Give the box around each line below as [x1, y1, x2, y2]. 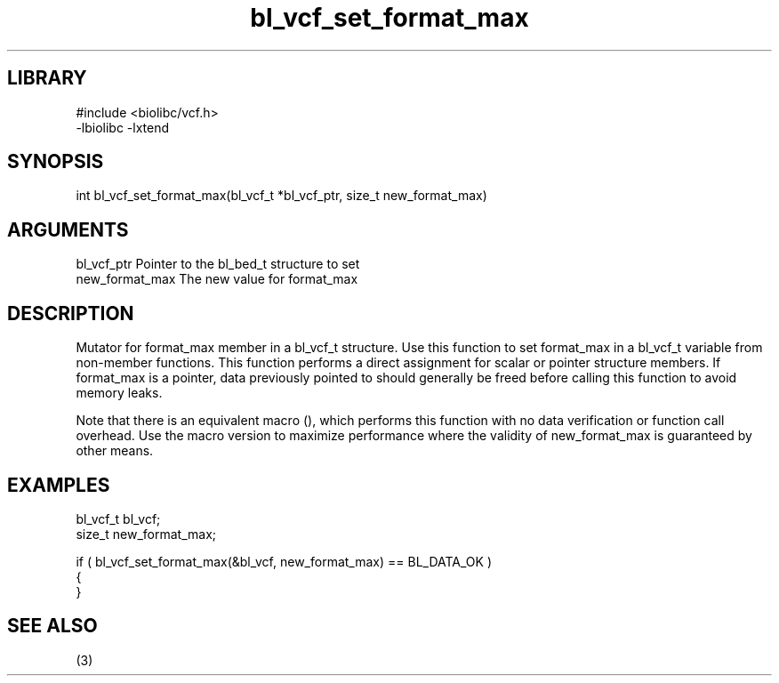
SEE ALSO [7, 615, 98, 638]
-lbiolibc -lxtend [76, 119, 170, 135]
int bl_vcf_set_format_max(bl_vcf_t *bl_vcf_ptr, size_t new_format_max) [76, 188, 487, 204]
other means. [76, 443, 154, 459]
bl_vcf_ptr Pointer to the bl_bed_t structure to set [76, 256, 360, 272]
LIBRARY [7, 67, 87, 90]
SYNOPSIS [7, 150, 104, 173]
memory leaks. [76, 385, 163, 401]
